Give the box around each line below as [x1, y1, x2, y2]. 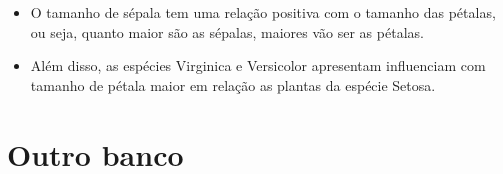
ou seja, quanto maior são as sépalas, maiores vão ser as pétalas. [30, 21, 424, 42]
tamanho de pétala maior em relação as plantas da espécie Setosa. [30, 74, 436, 95]
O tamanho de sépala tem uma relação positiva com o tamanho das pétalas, [30, 2, 496, 22]
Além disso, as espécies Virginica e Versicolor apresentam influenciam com [30, 55, 486, 76]
